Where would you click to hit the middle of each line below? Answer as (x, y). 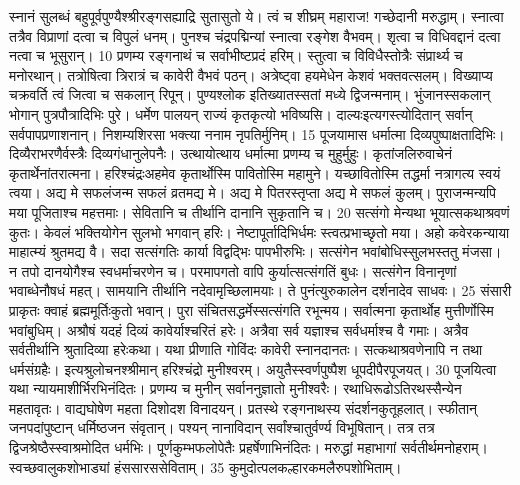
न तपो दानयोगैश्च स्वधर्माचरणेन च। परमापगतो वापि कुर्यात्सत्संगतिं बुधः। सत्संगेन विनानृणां (233, 270)
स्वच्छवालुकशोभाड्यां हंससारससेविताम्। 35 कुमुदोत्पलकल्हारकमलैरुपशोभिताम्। (205, 466)
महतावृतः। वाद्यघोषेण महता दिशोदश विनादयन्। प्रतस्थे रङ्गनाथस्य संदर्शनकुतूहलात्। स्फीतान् (243, 407)
